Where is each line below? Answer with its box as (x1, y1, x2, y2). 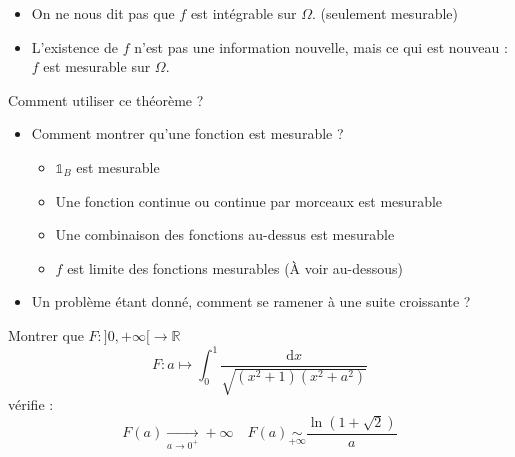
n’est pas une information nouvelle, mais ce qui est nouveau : (134, 36, 508, 57)
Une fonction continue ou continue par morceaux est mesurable (55, 190, 443, 211)
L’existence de (31, 36, 118, 57)
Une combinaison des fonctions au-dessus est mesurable (55, 224, 395, 245)
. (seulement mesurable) (311, 3, 458, 23)
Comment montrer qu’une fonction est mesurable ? (31, 123, 344, 144)
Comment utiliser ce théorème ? (8, 89, 204, 110)
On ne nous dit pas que (31, 3, 175, 23)
